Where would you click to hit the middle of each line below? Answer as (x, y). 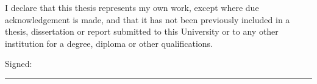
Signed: (19, 64)
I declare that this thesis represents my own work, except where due (132, 7)
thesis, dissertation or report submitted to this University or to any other (142, 31)
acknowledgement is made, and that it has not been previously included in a (148, 19)
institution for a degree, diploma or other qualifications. (109, 43)
